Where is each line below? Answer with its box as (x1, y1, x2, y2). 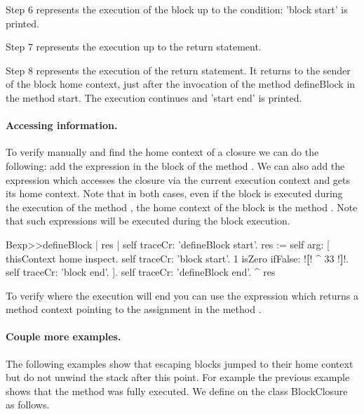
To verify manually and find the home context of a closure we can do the (6, 145, 319, 159)
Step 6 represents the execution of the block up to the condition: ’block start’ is (6, 2, 348, 16)
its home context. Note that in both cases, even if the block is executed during (6, 186, 343, 201)
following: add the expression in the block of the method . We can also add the (6, 158, 345, 173)
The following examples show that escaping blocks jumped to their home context (6, 356, 353, 370)
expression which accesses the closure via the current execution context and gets (6, 172, 351, 187)
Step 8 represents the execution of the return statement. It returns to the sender (6, 62, 351, 77)
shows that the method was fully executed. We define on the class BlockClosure (6, 383, 348, 398)
